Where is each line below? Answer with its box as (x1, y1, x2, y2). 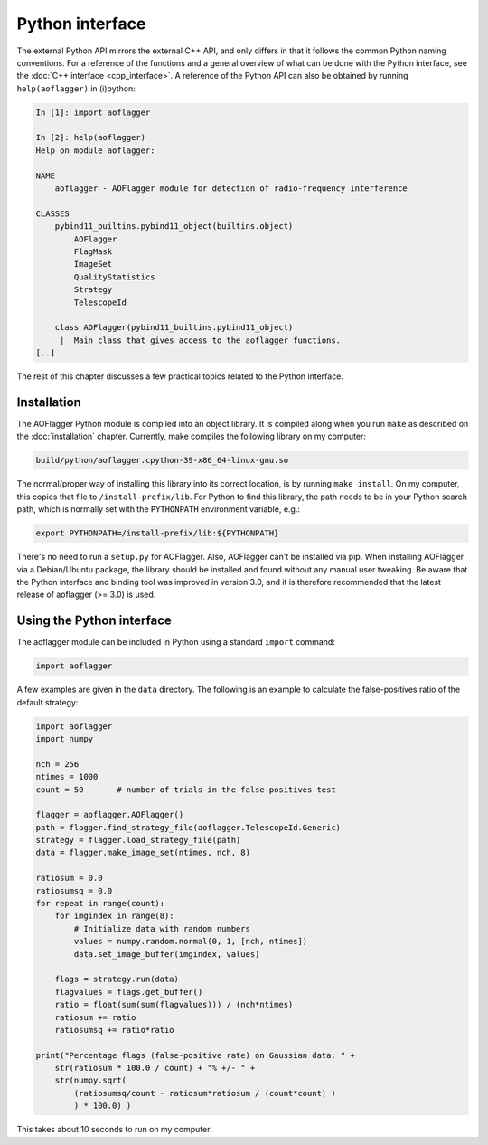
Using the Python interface (16, 613, 172, 629)
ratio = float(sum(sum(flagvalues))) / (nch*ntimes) (54, 999, 294, 1010)
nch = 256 (35, 759, 80, 769)
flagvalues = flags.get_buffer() (54, 987, 203, 997)
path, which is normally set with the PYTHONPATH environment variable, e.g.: (16, 504, 300, 515)
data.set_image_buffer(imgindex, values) (73, 949, 260, 959)
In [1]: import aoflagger (35, 107, 151, 118)
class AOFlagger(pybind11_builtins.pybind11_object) (54, 322, 294, 333)
